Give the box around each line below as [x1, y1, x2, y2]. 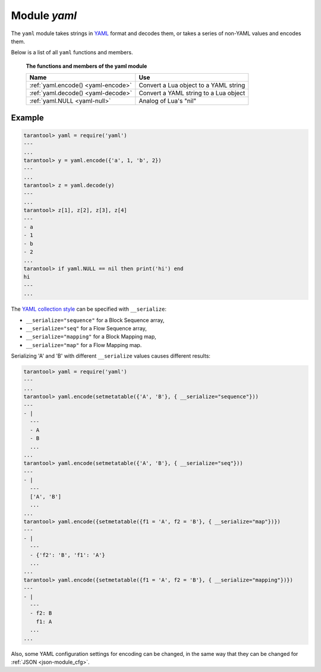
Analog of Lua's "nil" [139, 97, 197, 105]
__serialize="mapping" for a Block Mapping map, [26, 333, 157, 340]
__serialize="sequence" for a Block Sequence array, [26, 316, 165, 324]
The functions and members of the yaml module [26, 62, 147, 70]
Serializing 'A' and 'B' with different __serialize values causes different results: [11, 352, 211, 360]
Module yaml [11, 9, 77, 22]
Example [11, 112, 44, 123]
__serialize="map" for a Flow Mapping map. [26, 341, 142, 348]
